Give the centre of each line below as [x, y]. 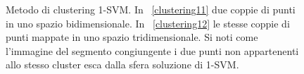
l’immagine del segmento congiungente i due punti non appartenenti [152, 50]
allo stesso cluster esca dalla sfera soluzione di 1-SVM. [122, 64]
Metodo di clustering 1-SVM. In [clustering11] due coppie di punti [151, 9]
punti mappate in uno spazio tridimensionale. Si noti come [132, 37]
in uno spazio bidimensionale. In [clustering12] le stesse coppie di [148, 23]
